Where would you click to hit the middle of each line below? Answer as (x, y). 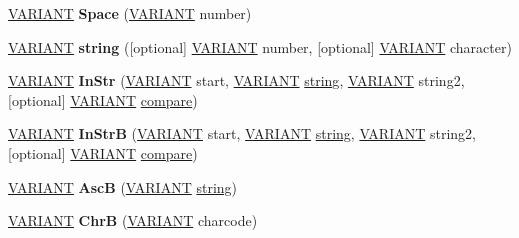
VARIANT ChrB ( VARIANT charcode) (133, 220)
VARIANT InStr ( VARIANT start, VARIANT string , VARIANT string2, (236, 80)
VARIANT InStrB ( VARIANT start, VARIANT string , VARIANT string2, (242, 133)
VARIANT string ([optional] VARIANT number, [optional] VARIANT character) (260, 46)
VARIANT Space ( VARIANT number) (130, 13)
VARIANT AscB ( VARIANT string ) (123, 186)
